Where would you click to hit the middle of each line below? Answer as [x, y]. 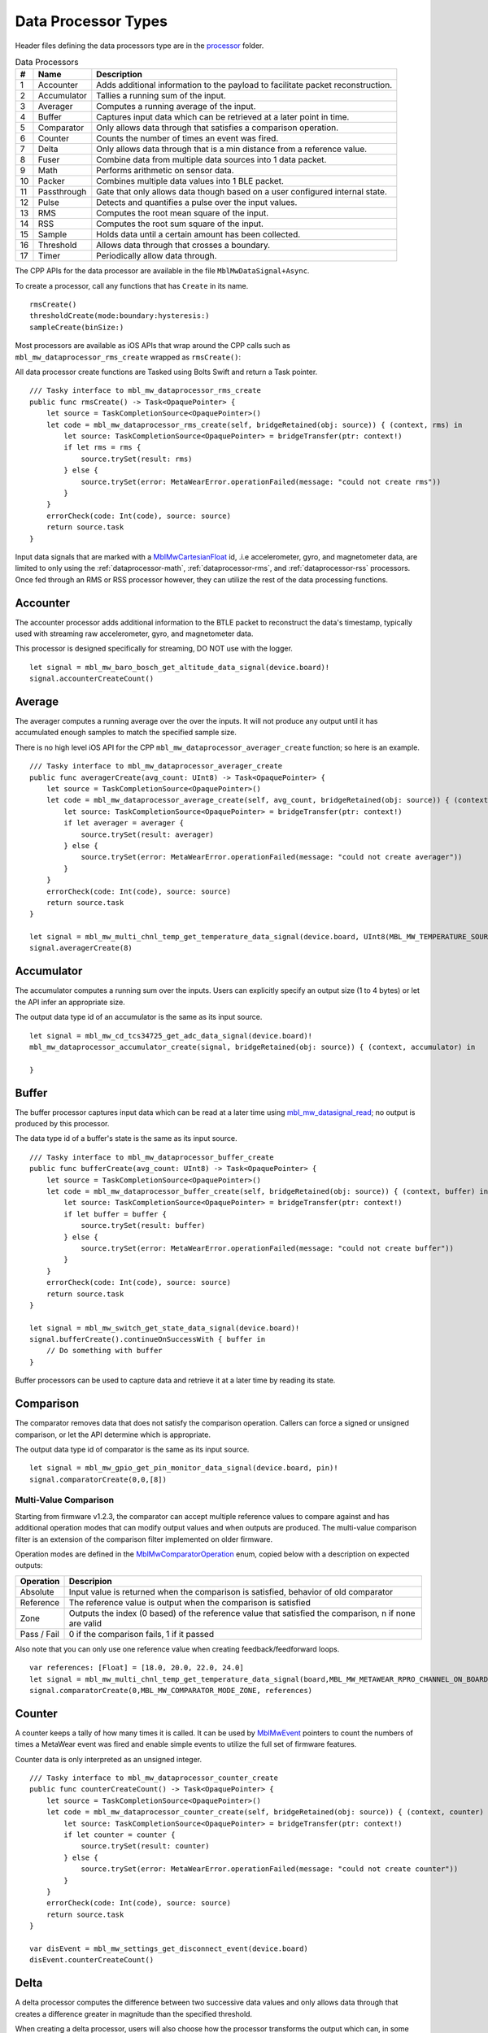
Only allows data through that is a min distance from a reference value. [232, 149]
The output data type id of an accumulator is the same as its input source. [139, 1017]
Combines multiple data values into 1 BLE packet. [190, 181]
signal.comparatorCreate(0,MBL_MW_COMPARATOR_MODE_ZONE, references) [171, 1690]
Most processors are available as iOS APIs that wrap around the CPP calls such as [152, 346]
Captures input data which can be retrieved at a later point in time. [223, 117]
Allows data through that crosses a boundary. [183, 246]
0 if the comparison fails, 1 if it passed [142, 1634]
